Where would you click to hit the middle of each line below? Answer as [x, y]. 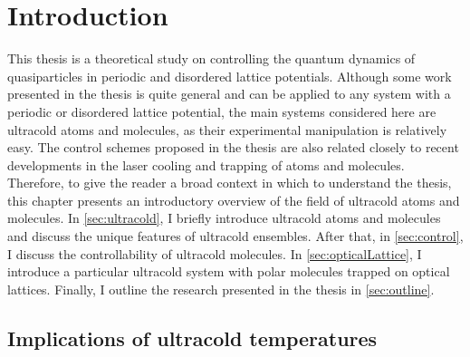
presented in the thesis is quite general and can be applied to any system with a [229, 94]
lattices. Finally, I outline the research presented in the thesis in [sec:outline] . [221, 289]
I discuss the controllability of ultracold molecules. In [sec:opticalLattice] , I [215, 253]
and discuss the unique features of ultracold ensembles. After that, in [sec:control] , [235, 236]
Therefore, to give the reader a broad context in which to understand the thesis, [230, 183]
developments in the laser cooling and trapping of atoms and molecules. [206, 164]
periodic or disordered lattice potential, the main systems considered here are [222, 111]
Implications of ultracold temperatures [192, 338]
